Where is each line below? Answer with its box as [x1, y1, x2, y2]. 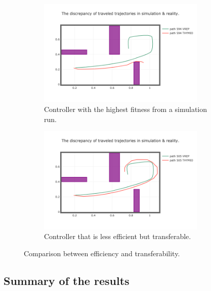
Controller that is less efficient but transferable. [44, 231, 191, 242]
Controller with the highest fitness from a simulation [44, 103, 207, 114]
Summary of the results [4, 272, 130, 288]
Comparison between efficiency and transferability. [24, 248, 180, 258]
